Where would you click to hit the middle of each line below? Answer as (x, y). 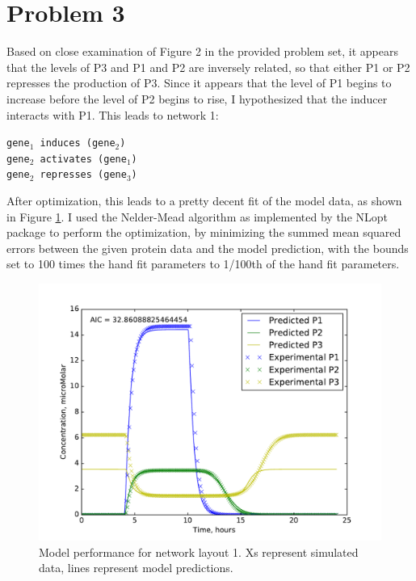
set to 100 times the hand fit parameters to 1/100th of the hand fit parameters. (203, 264)
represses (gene (83, 175)
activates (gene (83, 159)
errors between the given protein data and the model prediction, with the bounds (208, 248)
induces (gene (78, 143)
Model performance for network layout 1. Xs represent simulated (199, 552)
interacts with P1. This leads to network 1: (113, 114)
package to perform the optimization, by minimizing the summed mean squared (204, 232)
